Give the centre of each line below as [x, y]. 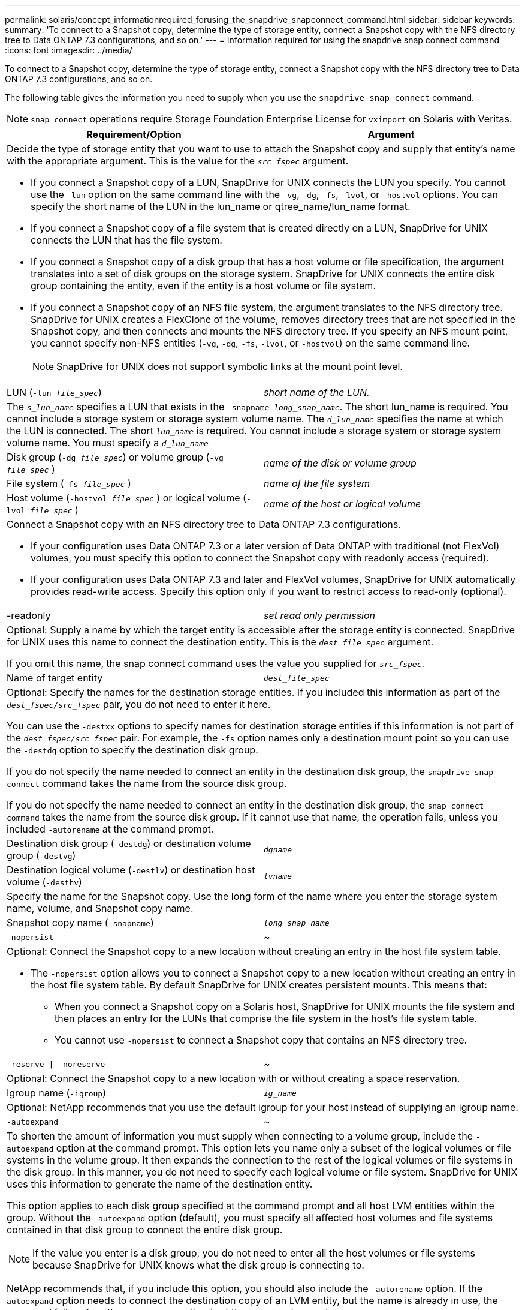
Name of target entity [55, 678]
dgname [278, 849]
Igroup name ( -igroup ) [56, 1093]
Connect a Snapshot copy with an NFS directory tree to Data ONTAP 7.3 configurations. [204, 524]
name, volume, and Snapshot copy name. [100, 908]
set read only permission [320, 615]
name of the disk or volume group [340, 463]
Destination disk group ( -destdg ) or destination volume [129, 843]
